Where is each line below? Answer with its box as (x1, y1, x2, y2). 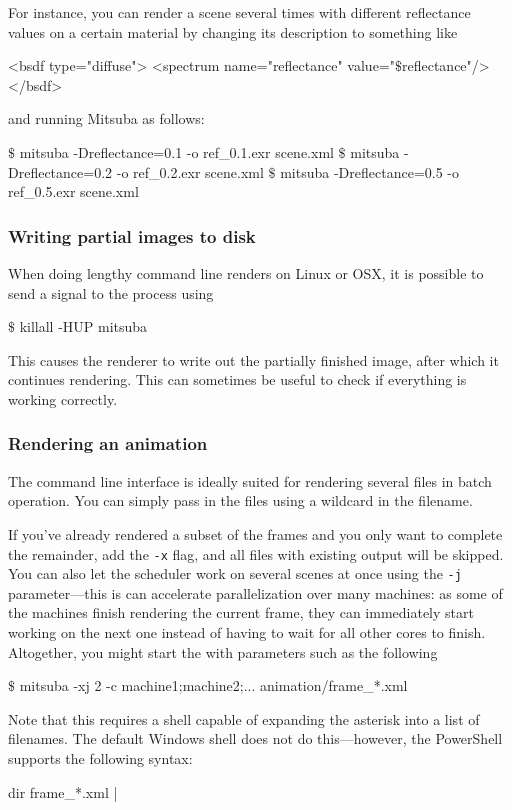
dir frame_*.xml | (8, 781, 118, 802)
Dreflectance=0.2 (8, 161, 113, 182)
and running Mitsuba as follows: (8, 108, 205, 129)
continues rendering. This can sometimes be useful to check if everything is (8, 369, 467, 390)
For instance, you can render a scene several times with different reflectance (8, 2, 471, 22)
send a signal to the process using (8, 282, 214, 303)
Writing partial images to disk (8, 223, 256, 248)
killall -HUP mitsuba (19, 316, 148, 337)
